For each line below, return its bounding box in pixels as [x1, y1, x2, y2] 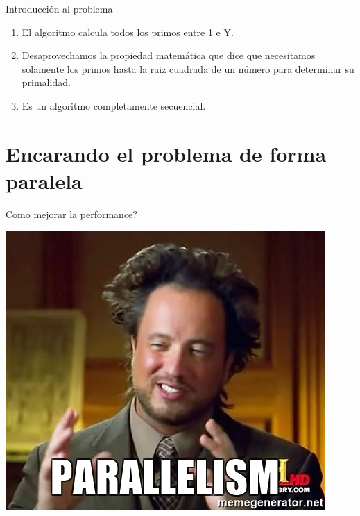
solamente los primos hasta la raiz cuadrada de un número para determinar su [22, 61, 354, 76]
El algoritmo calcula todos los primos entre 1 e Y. [22, 24, 234, 39]
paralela [6, 166, 83, 194]
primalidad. [22, 75, 71, 90]
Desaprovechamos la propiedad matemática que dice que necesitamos [22, 48, 316, 63]
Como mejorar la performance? [6, 206, 137, 221]
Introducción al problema [6, 1, 113, 15]
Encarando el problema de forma [6, 139, 327, 167]
